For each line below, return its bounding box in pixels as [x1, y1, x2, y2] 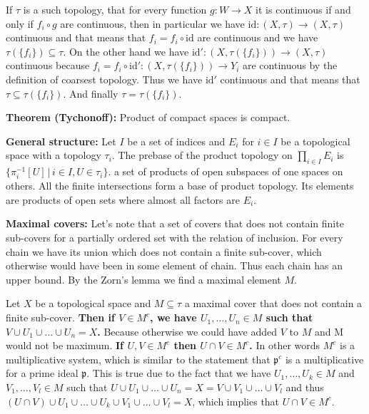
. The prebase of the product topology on [111, 148, 293, 162]
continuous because [6, 58, 90, 73]
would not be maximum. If [6, 338, 124, 353]
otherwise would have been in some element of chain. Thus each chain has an [6, 258, 343, 273]
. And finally [63, 86, 118, 100]
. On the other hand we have [63, 43, 189, 58]
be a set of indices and [127, 133, 226, 148]
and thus [285, 380, 324, 395]
